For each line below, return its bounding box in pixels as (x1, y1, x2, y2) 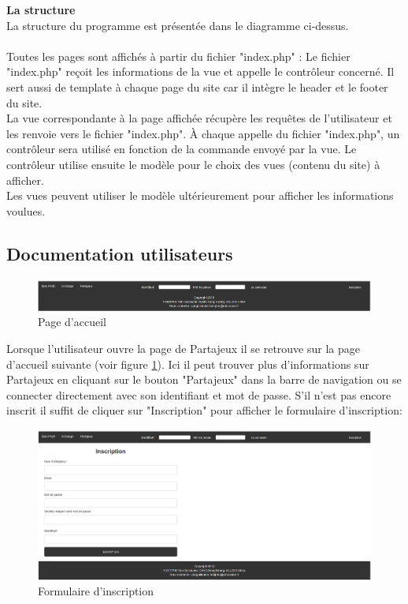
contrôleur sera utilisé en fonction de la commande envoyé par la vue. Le (6, 141, 357, 157)
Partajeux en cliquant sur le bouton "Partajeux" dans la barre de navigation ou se (6, 371, 402, 388)
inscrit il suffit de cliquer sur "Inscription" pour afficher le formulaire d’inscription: (6, 402, 402, 418)
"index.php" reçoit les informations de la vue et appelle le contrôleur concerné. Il (6, 63, 395, 80)
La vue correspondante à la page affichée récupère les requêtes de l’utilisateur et (6, 110, 392, 126)
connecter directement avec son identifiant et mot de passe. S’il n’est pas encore (6, 386, 391, 403)
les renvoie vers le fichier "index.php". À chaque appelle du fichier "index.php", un (6, 125, 400, 141)
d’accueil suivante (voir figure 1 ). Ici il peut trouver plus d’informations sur (6, 355, 369, 372)
